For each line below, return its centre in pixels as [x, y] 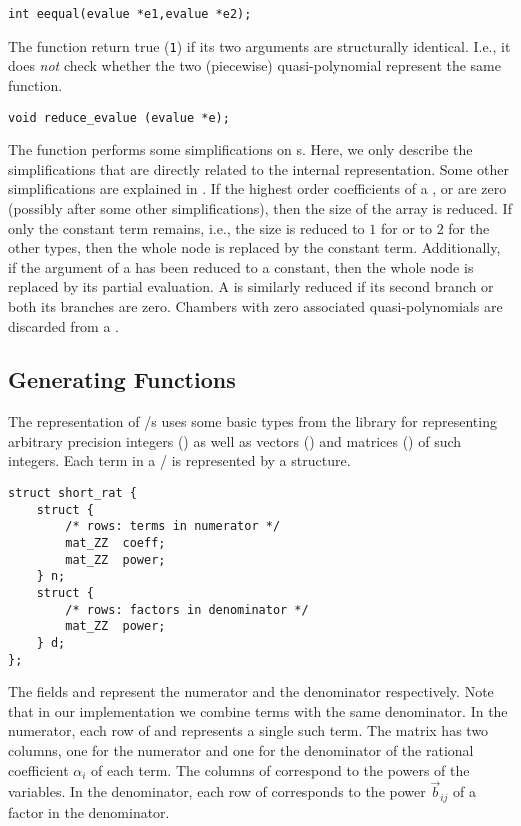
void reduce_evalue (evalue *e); [119, 117]
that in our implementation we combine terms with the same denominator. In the [258, 710]
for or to [406, 227]
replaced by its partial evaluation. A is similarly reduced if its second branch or [251, 286]
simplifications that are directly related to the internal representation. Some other [259, 168]
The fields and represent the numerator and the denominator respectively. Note [251, 691]
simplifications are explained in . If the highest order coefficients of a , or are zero [257, 188]
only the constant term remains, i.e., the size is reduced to [186, 227]
